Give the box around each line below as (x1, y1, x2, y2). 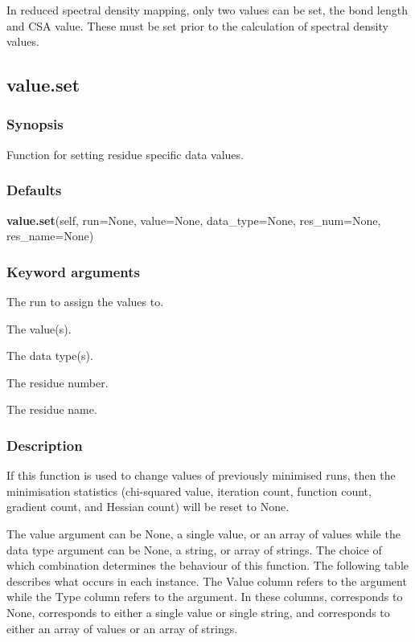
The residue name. (6, 401, 97, 418)
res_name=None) (6, 227, 94, 244)
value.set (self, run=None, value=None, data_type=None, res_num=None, (6, 211, 381, 228)
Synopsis (6, 114, 64, 134)
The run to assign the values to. (6, 293, 164, 309)
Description (6, 435, 83, 455)
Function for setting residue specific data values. (6, 145, 244, 162)
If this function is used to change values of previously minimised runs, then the (6, 467, 396, 484)
